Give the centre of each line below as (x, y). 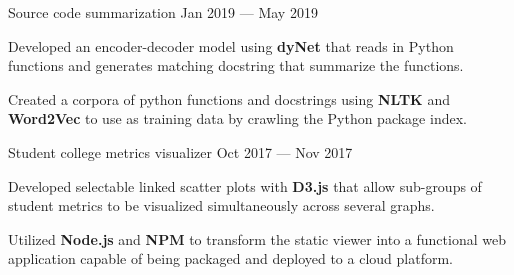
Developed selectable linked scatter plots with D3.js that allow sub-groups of (245, 185)
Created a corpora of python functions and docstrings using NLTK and (229, 98)
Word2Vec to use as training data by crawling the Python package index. (237, 118)
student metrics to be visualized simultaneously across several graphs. (221, 205)
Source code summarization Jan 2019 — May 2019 (163, 12)
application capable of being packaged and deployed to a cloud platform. (230, 258)
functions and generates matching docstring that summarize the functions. (236, 65)
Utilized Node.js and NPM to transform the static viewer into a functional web (257, 238)
